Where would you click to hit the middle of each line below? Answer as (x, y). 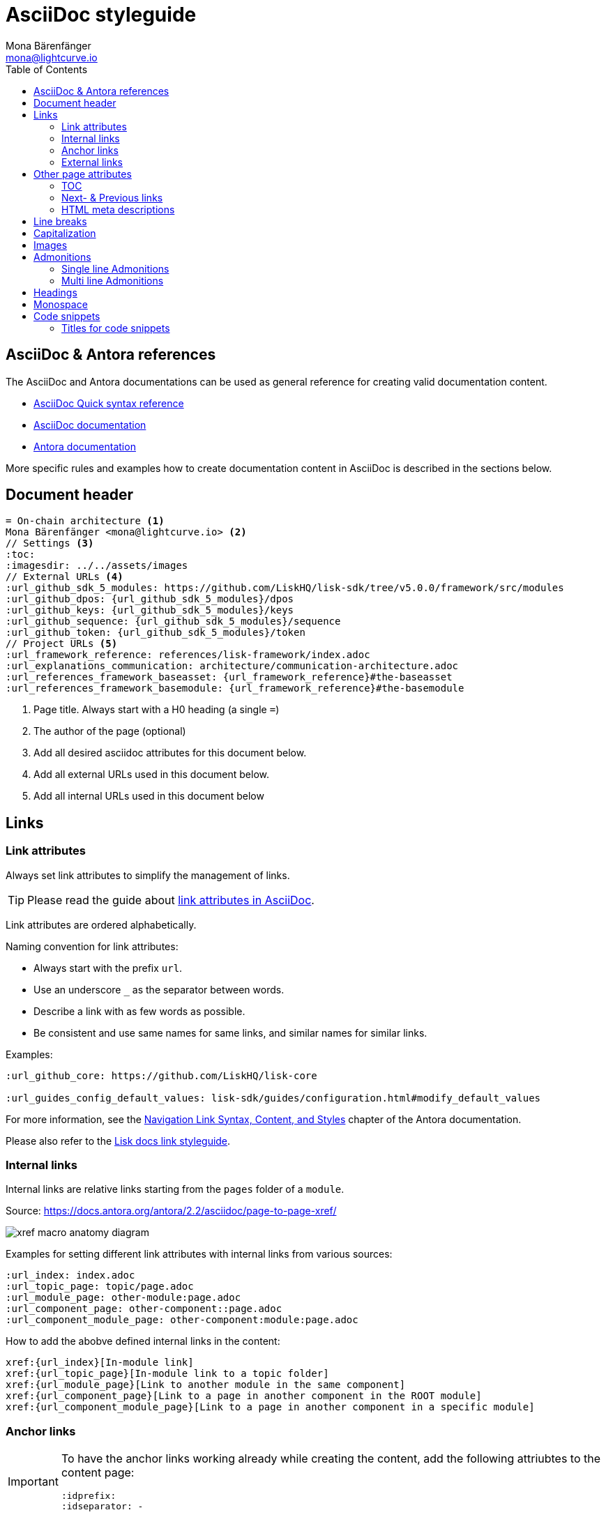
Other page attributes (83, 174)
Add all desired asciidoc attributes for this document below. (170, 753)
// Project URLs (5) (62, 644)
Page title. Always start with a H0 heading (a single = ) (157, 710)
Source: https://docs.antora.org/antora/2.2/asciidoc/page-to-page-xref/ (171, 1211)
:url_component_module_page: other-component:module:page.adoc (182, 1320)
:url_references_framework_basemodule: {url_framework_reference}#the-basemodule (235, 688)
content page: (98, 1473)
